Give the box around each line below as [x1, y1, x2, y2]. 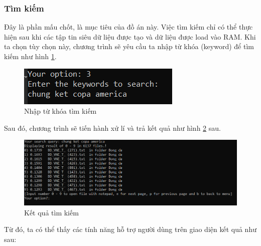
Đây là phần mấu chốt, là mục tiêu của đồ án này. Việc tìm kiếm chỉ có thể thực [4, 22, 253, 32]
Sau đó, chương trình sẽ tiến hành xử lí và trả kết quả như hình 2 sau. [4, 122, 221, 133]
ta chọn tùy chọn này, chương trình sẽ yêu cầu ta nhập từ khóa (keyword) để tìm [4, 41, 254, 52]
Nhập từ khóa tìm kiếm [24, 106, 97, 116]
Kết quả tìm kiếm [24, 207, 79, 217]
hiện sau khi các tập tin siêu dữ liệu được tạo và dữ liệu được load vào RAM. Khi [4, 31, 256, 42]
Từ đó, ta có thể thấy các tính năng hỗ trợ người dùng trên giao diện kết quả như [4, 224, 256, 234]
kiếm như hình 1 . [4, 51, 57, 61]
